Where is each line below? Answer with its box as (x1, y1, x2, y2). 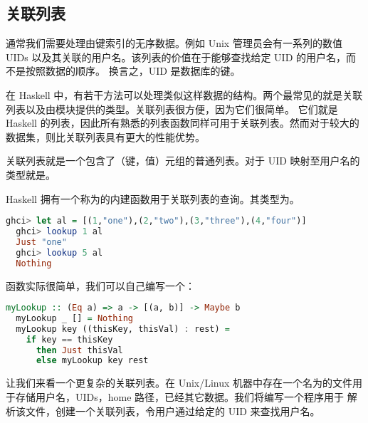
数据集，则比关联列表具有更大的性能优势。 (6, 129, 205, 144)
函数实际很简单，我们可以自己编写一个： (6, 278, 195, 293)
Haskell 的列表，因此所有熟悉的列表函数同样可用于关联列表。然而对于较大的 (6, 115, 359, 130)
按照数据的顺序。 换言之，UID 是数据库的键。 (25, 63, 241, 78)
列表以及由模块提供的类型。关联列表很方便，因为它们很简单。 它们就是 (6, 101, 338, 116)
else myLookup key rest (36, 355, 149, 366)
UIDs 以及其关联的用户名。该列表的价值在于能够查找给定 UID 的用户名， (6, 49, 346, 64)
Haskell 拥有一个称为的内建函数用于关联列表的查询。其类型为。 (6, 191, 300, 206)
